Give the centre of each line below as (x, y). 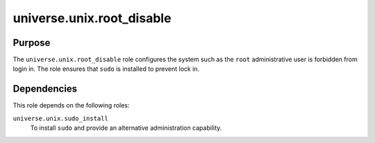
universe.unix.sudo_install (61, 118)
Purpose (32, 43)
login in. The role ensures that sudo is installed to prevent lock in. (106, 69)
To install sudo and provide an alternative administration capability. (126, 128)
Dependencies (45, 89)
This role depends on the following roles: (71, 106)
